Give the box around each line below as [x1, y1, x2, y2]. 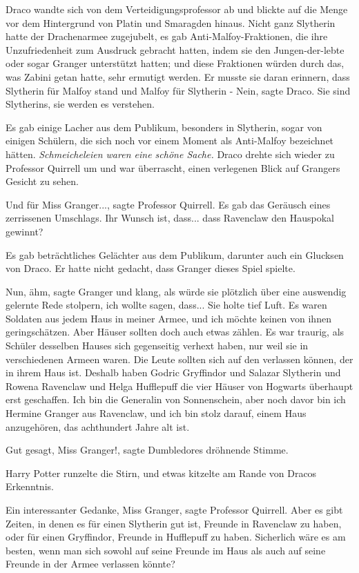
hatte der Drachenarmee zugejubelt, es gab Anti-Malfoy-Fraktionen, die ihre [6, 29, 328, 43]
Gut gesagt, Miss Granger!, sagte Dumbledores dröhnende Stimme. [6, 443, 289, 457]
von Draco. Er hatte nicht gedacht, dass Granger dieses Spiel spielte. [6, 261, 295, 275]
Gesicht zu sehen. [6, 174, 79, 188]
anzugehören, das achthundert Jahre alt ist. [6, 419, 190, 434]
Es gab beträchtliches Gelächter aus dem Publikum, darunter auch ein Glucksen [6, 247, 344, 262]
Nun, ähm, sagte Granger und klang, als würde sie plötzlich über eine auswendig [6, 284, 347, 298]
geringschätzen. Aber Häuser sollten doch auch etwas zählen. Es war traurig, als [6, 324, 345, 339]
